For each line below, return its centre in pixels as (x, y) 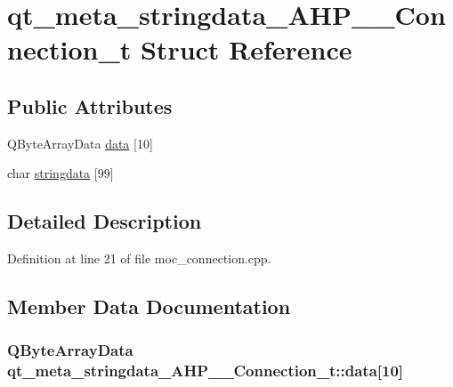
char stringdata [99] (61, 173)
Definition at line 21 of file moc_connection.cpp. (139, 258)
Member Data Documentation (149, 306)
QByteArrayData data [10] (80, 143)
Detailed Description (105, 221)
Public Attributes (90, 105)
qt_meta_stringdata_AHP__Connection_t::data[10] (206, 371)
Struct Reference (246, 49)
